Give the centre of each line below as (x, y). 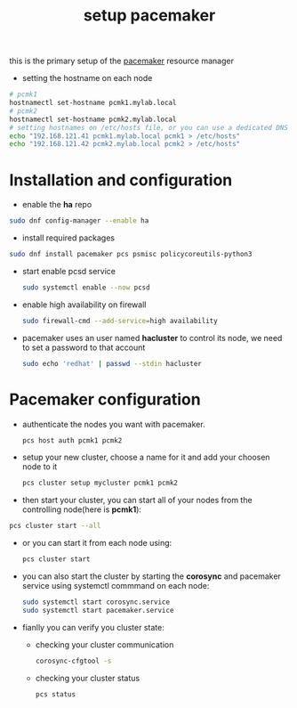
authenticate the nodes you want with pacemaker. (114, 424)
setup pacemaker (149, 16)
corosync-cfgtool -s (73, 661)
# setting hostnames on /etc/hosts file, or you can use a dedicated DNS (149, 127)
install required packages (68, 238)
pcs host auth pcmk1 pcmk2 (72, 440)
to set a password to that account (84, 347)
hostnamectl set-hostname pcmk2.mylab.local (93, 119)
